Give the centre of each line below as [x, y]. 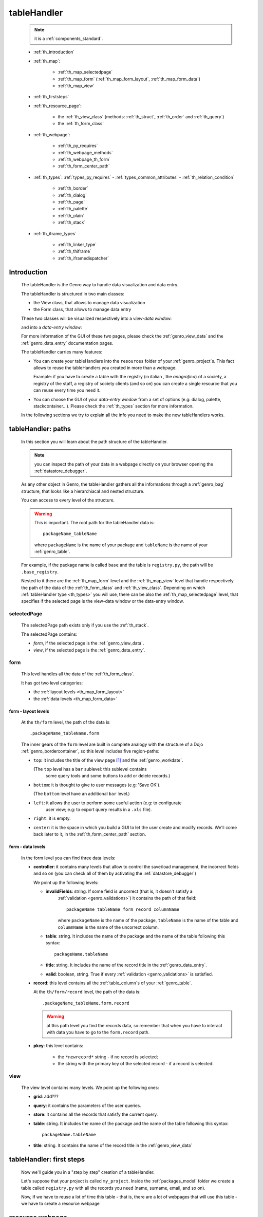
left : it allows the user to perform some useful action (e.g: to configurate [108, 803]
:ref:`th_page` [71, 202]
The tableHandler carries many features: [62, 352]
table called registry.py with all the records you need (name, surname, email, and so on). [113, 1188]
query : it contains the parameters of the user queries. [87, 1106]
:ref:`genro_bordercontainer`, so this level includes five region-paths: [90, 751]
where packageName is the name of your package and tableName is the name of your [121, 545]
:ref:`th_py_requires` [78, 146]
